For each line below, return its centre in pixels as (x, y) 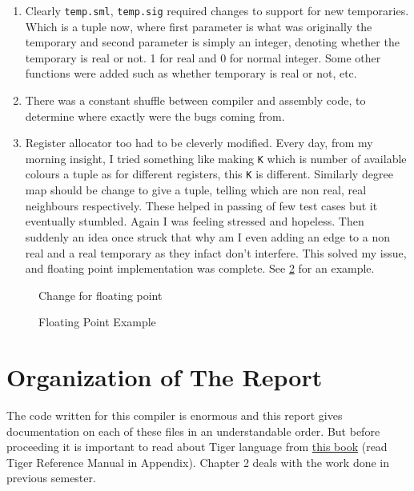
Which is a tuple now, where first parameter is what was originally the (199, 26)
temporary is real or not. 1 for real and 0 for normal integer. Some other (203, 57)
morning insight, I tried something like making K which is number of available (216, 158)
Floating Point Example (97, 322)
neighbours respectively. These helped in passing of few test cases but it (201, 205)
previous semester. (51, 478)
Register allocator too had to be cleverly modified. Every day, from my (199, 143)
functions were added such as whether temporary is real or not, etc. (191, 73)
